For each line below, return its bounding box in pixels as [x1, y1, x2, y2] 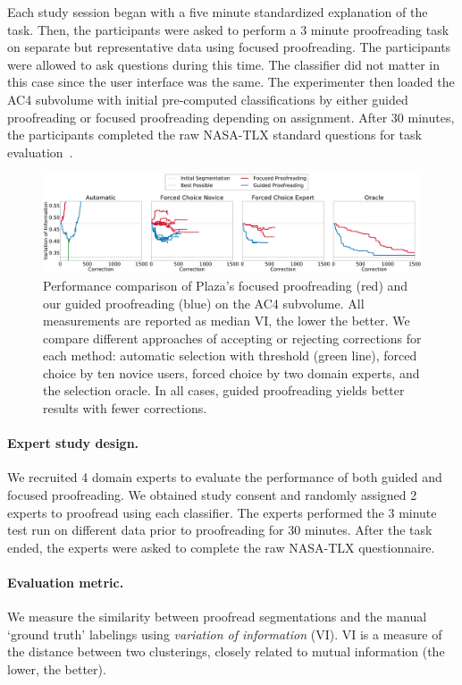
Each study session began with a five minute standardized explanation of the [7, 3, 428, 21]
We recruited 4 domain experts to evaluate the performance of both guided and [7, 468, 442, 486]
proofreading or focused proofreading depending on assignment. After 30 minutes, [7, 107, 455, 126]
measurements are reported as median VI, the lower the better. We [43, 311, 410, 330]
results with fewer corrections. [43, 399, 207, 418]
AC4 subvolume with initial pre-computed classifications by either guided [7, 89, 408, 108]
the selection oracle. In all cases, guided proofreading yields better [43, 381, 405, 400]
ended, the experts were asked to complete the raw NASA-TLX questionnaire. [7, 537, 435, 556]
